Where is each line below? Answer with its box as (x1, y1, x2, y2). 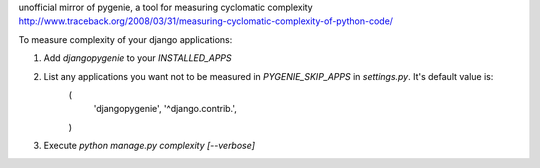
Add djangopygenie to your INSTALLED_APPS (43, 52, 232, 64)
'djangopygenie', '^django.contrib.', (93, 103, 237, 115)
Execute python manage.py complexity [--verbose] (43, 140, 255, 152)
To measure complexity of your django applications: (18, 33, 233, 45)
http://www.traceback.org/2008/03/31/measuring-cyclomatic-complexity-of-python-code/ (18, 15, 394, 27)
